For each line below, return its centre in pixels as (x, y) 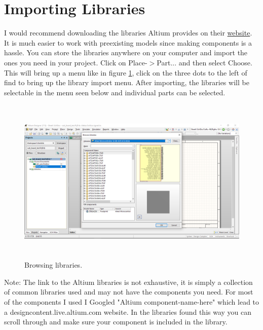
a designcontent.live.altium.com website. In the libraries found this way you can (128, 311)
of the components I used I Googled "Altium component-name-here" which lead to (132, 302)
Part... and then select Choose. (204, 62)
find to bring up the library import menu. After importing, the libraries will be (127, 82)
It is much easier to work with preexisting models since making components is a (128, 42)
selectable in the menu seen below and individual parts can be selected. (115, 92)
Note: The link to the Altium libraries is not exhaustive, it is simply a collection (128, 282)
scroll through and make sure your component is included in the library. (116, 322)
